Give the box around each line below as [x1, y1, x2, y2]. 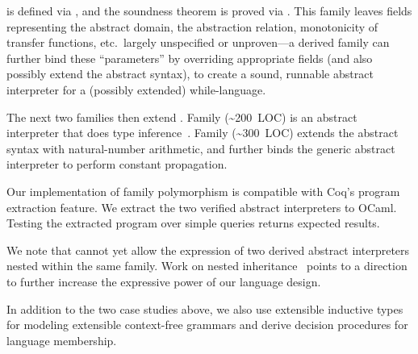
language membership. [6, 331, 117, 348]
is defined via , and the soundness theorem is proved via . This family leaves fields [6, 2, 412, 19]
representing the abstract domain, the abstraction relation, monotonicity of [6, 18, 378, 35]
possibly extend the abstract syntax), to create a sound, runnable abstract [6, 65, 374, 82]
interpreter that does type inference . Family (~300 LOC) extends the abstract [6, 124, 399, 141]
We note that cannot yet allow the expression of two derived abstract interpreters [6, 241, 410, 258]
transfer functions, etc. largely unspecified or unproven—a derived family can [6, 34, 390, 51]
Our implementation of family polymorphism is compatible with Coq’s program [6, 182, 400, 199]
